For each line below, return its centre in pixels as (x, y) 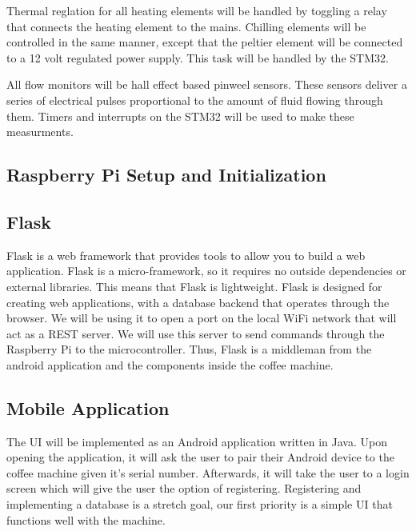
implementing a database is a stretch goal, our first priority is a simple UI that (200, 504)
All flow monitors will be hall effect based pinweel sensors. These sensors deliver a (207, 84)
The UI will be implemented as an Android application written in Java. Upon (197, 441)
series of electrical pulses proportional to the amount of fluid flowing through (195, 100)
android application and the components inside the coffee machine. (170, 364)
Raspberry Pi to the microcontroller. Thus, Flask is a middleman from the (189, 349)
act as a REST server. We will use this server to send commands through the (196, 333)
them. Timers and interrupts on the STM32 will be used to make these (180, 116)
